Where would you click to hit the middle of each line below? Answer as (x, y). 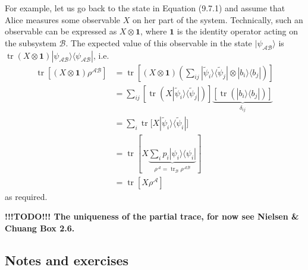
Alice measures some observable (62, 19)
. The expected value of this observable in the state (159, 42)
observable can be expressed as (61, 31)
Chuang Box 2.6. (40, 228)
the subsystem (31, 42)
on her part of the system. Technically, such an (218, 19)
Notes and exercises (67, 260)
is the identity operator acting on (238, 31)
